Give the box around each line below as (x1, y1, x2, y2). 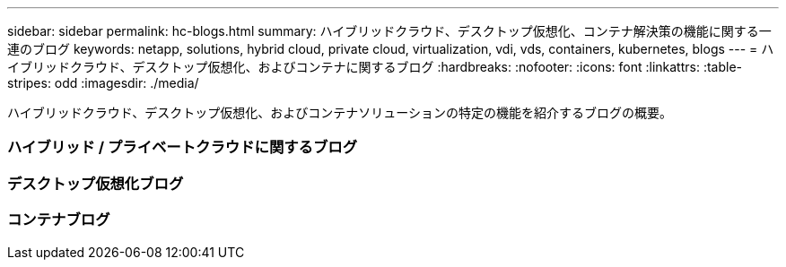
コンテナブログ (7, 211, 110, 229)
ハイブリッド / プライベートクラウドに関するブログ (7, 138, 358, 157)
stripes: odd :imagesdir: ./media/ (7, 75, 199, 90)
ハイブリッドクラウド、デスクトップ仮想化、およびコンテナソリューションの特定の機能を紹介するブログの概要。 (7, 105, 672, 120)
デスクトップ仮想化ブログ (7, 174, 184, 193)
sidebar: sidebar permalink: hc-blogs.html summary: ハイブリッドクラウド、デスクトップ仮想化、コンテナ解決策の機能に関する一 (7, 23, 772, 39)
